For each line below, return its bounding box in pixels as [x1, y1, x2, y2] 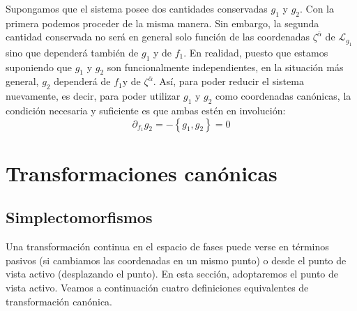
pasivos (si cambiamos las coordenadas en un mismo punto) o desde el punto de [6, 252, 347, 267]
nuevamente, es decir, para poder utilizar [6, 89, 181, 103]
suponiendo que [6, 59, 72, 74]
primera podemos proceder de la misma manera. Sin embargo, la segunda [6, 15, 319, 30]
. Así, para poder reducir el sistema [153, 74, 304, 89]
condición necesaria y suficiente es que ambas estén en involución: [6, 103, 286, 117]
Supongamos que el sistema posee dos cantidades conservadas [6, 1, 268, 15]
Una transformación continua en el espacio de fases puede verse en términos [6, 239, 329, 254]
